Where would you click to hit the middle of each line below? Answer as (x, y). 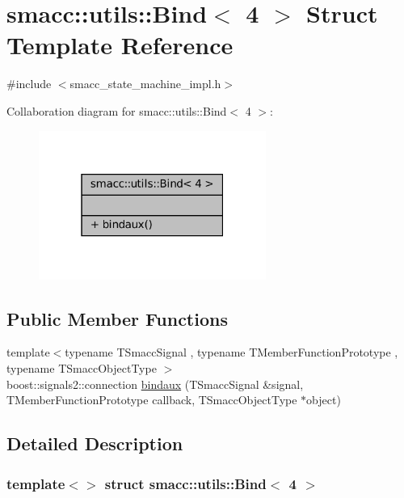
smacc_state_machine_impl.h (145, 84)
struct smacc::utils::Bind (185, 483)
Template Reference (120, 45)
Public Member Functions (117, 318)
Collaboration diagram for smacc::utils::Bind (117, 110)
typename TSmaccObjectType (82, 368)
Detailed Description (95, 443)
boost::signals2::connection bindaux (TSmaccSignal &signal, (155, 384)
